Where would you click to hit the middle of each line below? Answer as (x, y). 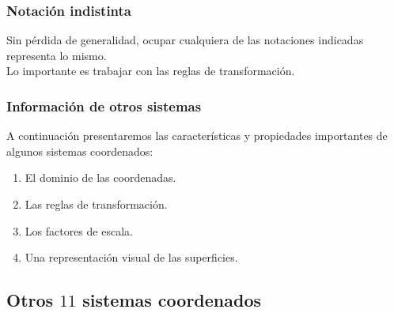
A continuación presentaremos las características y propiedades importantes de (197, 136)
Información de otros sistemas (104, 106)
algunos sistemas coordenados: (80, 151)
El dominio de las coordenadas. (100, 177)
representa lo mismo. (57, 55)
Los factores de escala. (79, 230)
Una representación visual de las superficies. (131, 257)
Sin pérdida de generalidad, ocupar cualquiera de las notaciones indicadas (185, 40)
